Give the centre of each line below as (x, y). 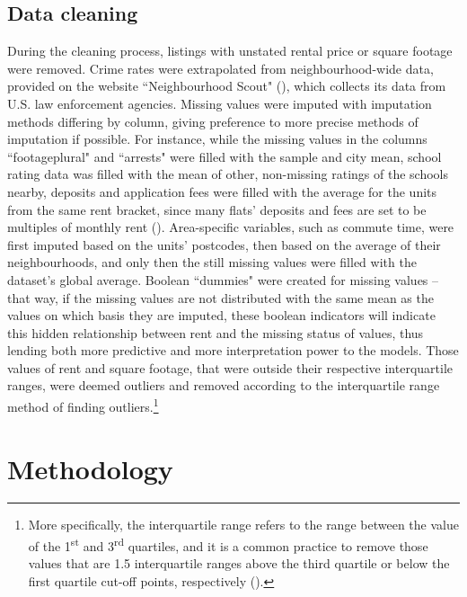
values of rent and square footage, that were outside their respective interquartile (230, 367)
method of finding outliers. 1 (83, 405)
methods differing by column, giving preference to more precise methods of (213, 121)
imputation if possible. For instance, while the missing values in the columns (217, 139)
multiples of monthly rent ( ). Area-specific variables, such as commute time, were (231, 227)
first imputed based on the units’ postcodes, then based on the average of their (224, 244)
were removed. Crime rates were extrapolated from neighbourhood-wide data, (220, 68)
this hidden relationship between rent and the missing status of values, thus (216, 332)
